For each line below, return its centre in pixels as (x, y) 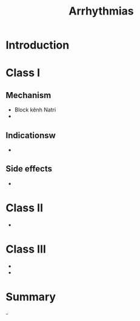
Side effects (29, 169)
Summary (31, 296)
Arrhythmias (101, 11)
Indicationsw (31, 135)
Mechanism (28, 95)
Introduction (38, 45)
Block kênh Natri (35, 110)
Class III (26, 249)
